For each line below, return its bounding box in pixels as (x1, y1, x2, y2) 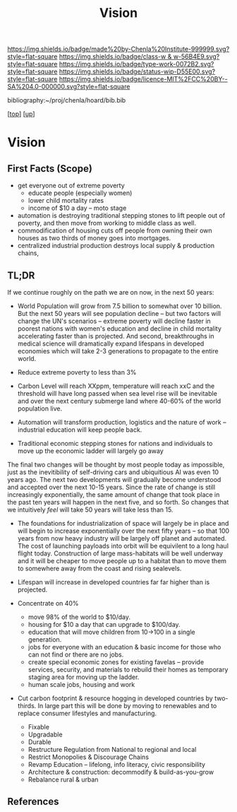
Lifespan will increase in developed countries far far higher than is (17, 578, 210, 586)
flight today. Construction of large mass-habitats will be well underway (17, 549, 224, 558)
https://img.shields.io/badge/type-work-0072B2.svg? (59, 60, 214, 69)
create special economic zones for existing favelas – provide (28, 658, 205, 666)
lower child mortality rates (28, 196, 104, 205)
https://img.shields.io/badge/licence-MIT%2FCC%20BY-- (59, 75, 228, 83)
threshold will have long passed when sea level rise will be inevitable (17, 389, 217, 397)
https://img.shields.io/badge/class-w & (59, 52, 172, 61)
